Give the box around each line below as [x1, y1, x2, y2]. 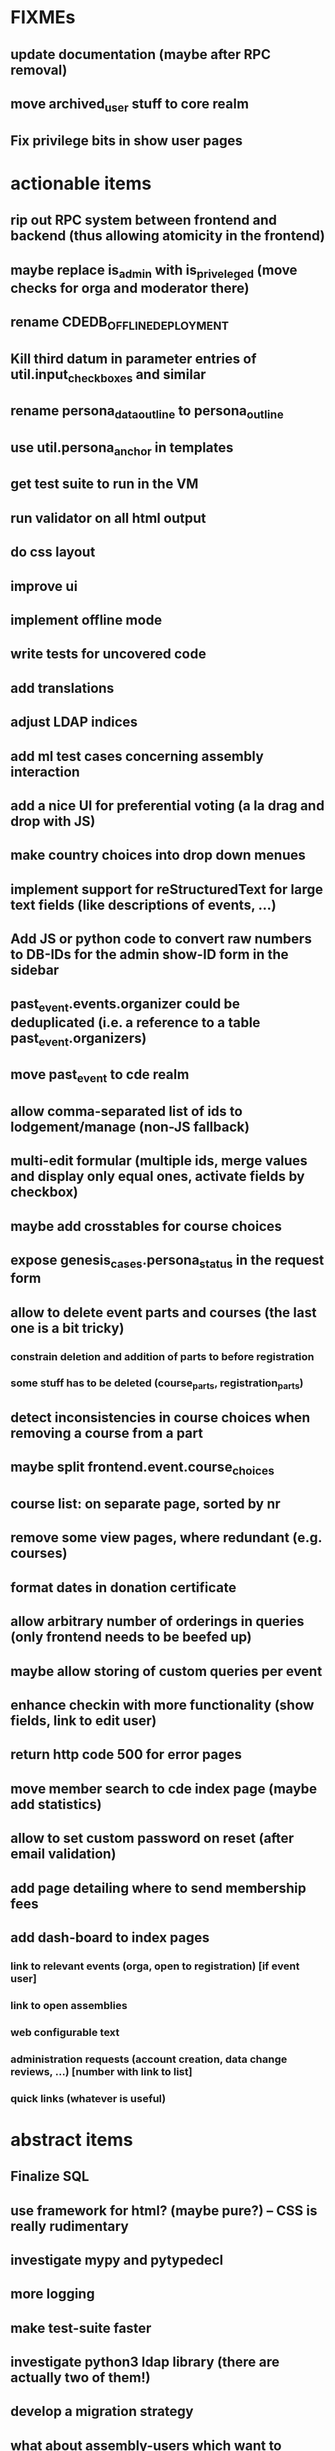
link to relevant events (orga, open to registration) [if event [10, 1959, 300, 1973]
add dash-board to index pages [10, 1929, 210, 1946]
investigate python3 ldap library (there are [10, 2354, 280, 2371]
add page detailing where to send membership [10, 1879, 307, 1896]
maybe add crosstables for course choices [10, 1217, 283, 1235]
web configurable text [10, 2025, 120, 2039]
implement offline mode [10, 611, 163, 628]
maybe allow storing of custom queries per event [10, 1662, 323, 1680]
